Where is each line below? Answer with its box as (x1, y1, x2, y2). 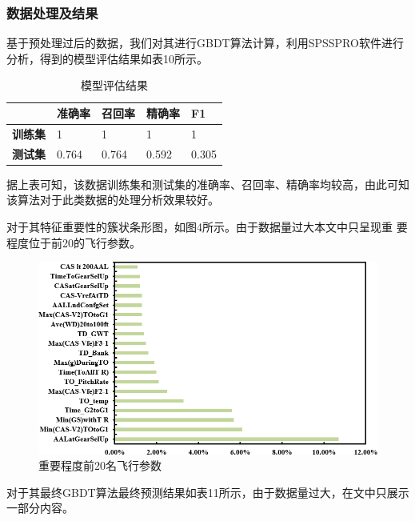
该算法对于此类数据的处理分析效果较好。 (6, 191, 219, 208)
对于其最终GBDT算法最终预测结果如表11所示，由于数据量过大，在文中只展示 (6, 483, 409, 500)
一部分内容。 (6, 499, 74, 516)
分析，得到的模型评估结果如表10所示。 (6, 50, 208, 66)
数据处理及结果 (6, 2, 98, 22)
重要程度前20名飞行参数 (38, 457, 162, 474)
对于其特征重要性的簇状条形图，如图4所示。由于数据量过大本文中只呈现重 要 (6, 218, 408, 234)
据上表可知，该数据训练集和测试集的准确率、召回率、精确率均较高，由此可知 (6, 175, 409, 192)
